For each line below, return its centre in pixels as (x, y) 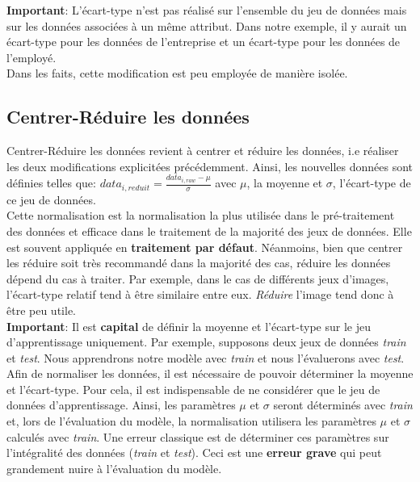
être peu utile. (41, 310)
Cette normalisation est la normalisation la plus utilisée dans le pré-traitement (201, 215)
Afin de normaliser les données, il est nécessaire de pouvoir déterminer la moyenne (210, 373)
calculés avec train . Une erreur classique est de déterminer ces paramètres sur (198, 436)
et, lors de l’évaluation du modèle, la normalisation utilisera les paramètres (191, 421)
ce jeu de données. (51, 199)
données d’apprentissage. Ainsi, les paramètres (121, 405)
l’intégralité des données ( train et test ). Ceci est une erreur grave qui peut (194, 453)
